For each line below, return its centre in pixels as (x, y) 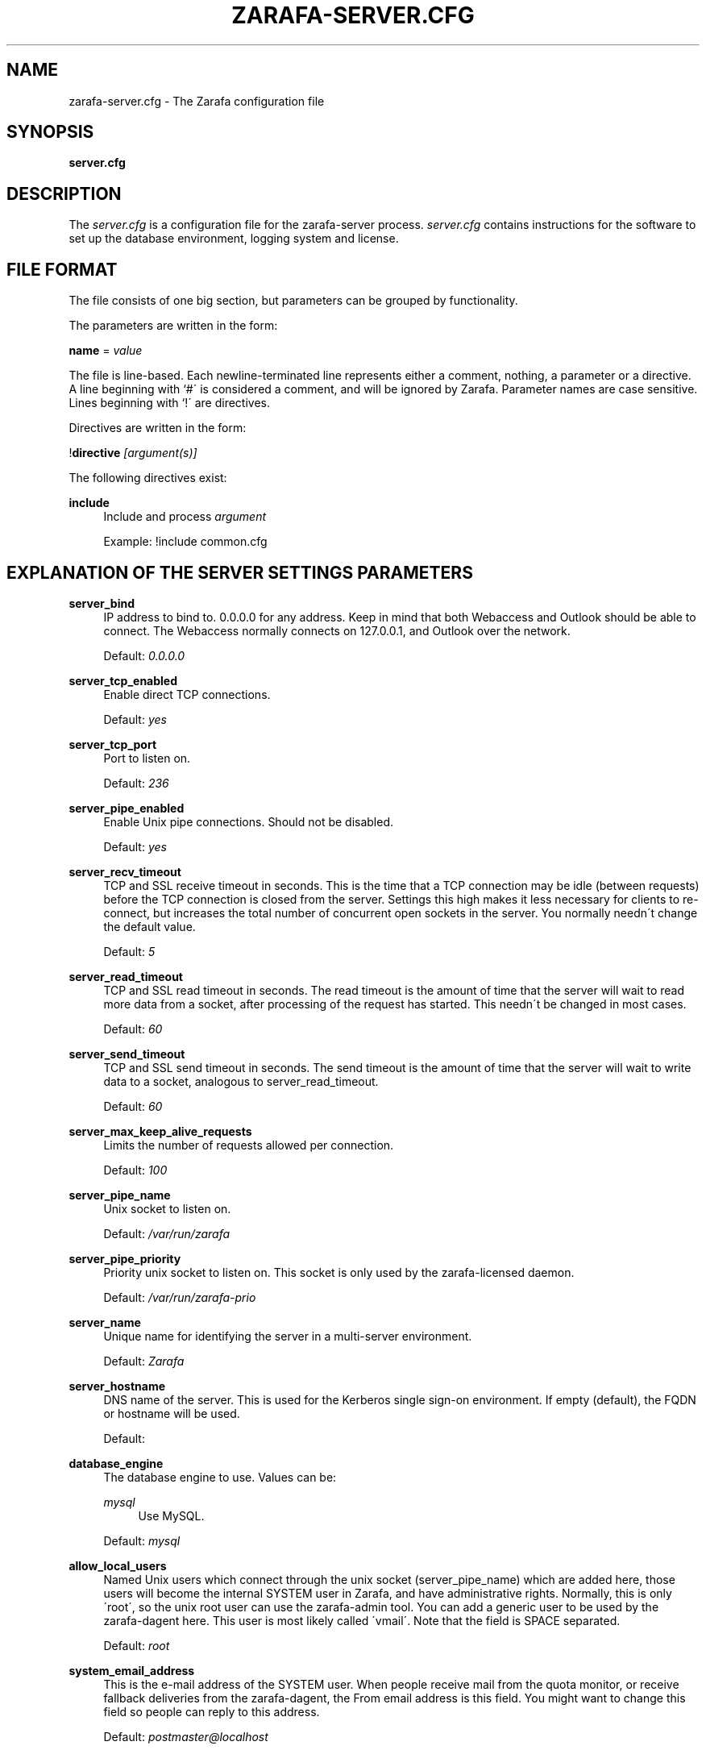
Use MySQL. (171, 1515)
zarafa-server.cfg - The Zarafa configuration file (197, 101)
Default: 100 (135, 1170)
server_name (105, 1322)
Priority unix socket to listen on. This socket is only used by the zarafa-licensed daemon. (339, 1272)
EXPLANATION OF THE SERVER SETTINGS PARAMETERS (240, 572)
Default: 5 (129, 951)
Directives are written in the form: (158, 428)
